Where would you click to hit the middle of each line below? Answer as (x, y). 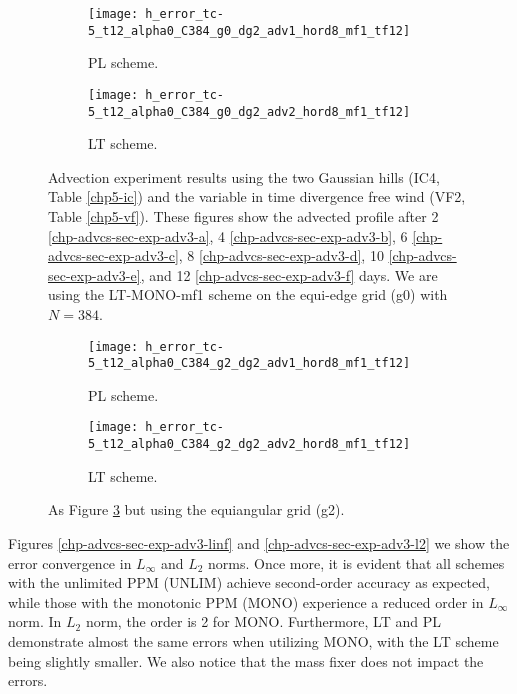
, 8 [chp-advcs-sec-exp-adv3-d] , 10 (281, 255)
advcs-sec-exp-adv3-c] (113, 255)
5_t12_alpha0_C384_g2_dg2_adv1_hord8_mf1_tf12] (249, 363)
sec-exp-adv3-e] (94, 274)
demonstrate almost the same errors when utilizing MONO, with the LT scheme (253, 640)
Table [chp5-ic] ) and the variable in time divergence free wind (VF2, (257, 196)
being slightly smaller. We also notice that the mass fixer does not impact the (246, 660)
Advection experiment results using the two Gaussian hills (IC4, (244, 176)
